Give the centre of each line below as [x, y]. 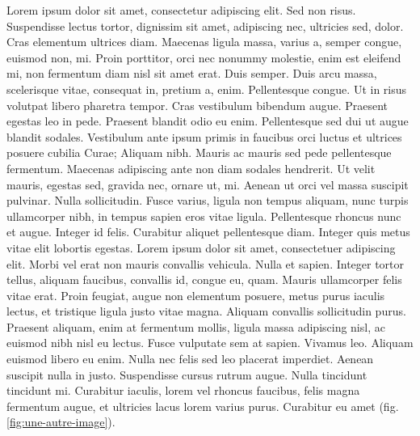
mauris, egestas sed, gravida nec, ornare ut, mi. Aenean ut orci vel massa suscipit [208, 184]
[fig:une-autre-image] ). [61, 422]
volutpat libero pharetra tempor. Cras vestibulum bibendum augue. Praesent [197, 105]
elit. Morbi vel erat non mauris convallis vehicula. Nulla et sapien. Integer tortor [206, 263]
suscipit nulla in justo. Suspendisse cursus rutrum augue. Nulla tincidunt [187, 374]
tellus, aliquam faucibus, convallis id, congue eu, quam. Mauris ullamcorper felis [204, 279]
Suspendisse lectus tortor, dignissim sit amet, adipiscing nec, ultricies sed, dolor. [205, 25]
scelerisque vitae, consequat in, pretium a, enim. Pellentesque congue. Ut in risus [207, 89]
